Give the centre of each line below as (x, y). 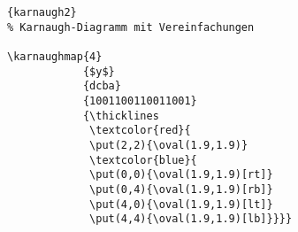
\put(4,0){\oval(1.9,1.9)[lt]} (181, 204)
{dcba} (102, 86)
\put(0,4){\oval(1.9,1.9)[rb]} (181, 189)
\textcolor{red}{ (140, 131)
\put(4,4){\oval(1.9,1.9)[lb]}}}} (191, 219)
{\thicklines (121, 116)
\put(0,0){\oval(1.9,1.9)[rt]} (181, 175)
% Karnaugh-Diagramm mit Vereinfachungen (131, 27)
